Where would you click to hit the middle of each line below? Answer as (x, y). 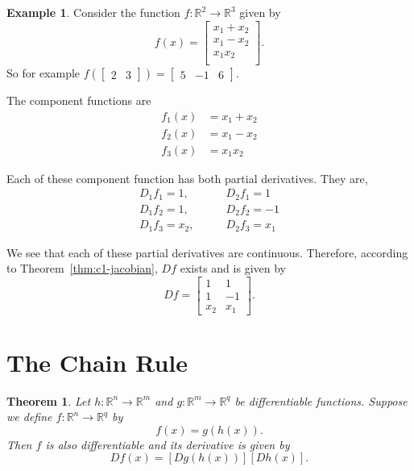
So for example (43, 73)
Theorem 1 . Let (49, 400)
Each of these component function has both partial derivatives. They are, (187, 178)
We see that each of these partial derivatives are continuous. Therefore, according (207, 252)
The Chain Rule (97, 362)
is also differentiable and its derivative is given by (168, 444)
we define (29, 417)
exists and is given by (233, 268)
